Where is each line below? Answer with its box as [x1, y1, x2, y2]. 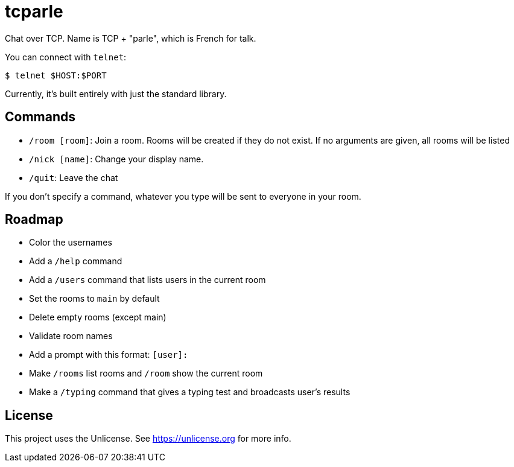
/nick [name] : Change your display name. [29, 153, 204, 164]
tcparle [5, 1, 63, 22]
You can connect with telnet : [5, 51, 127, 62]
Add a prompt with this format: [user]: [29, 349, 188, 360]
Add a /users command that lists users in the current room [29, 275, 266, 285]
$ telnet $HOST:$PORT [5, 70, 107, 80]
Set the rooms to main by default [29, 293, 160, 304]
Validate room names [29, 331, 113, 342]
